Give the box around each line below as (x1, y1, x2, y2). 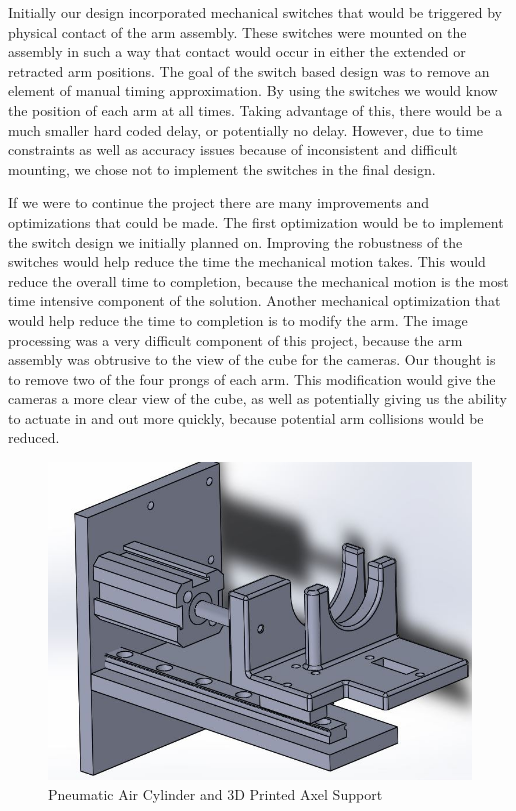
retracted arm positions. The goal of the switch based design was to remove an (8, 60, 490, 81)
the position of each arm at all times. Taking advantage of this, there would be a (8, 99, 503, 120)
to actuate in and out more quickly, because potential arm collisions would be (8, 407, 484, 428)
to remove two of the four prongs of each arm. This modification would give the (8, 368, 496, 389)
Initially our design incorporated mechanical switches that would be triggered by (8, 2, 502, 22)
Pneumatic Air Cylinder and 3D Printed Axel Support (48, 783, 383, 804)
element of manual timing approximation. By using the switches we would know (8, 80, 498, 101)
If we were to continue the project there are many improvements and (8, 192, 429, 213)
